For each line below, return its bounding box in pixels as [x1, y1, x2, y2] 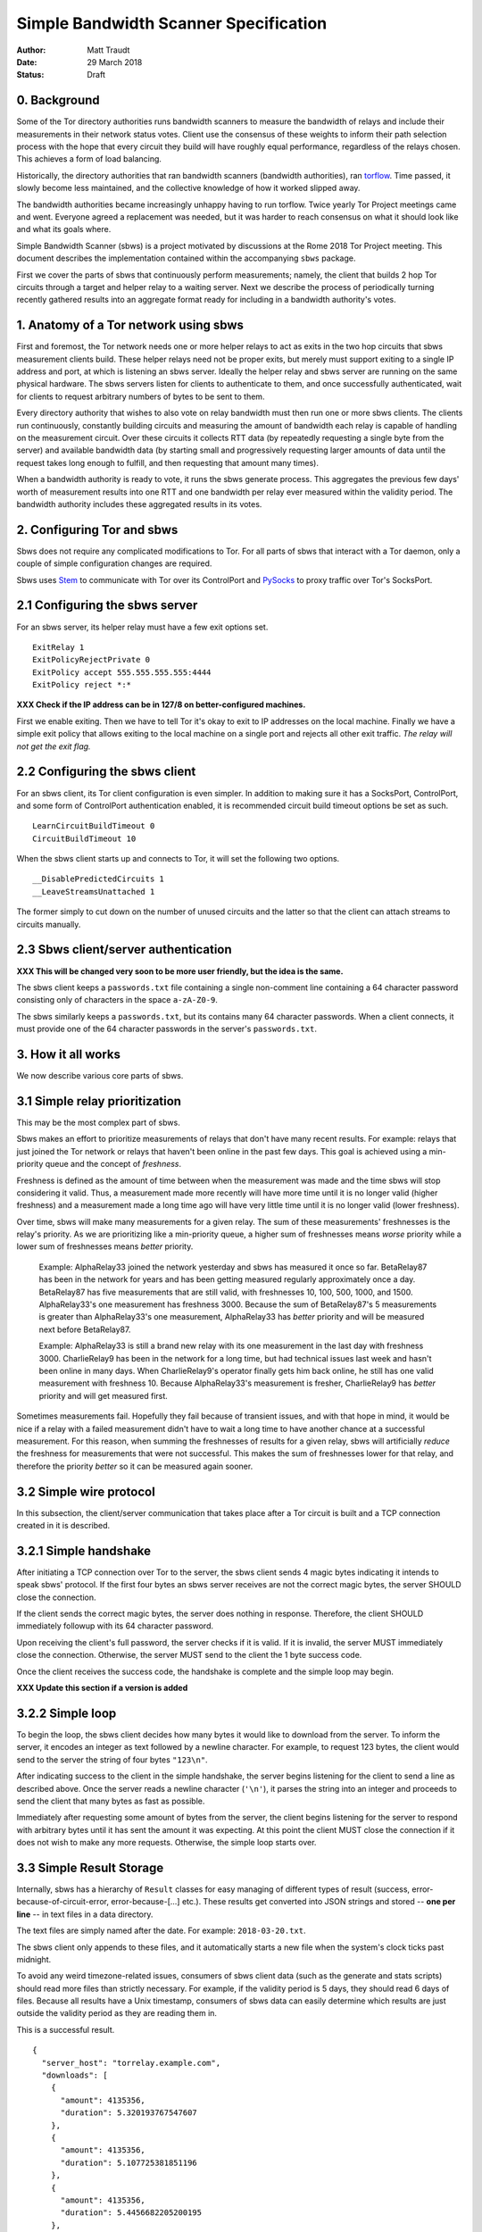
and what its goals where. [16, 224, 112, 235]
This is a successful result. [16, 2024, 115, 2035]
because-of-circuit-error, [16, 1896, 109, 1907]
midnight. [16, 1953, 52, 1964]
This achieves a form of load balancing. [16, 154, 162, 164]
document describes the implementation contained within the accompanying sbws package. [16, 253, 356, 263]
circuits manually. [16, 919, 81, 929]
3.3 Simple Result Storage [16, 1860, 164, 1875]
